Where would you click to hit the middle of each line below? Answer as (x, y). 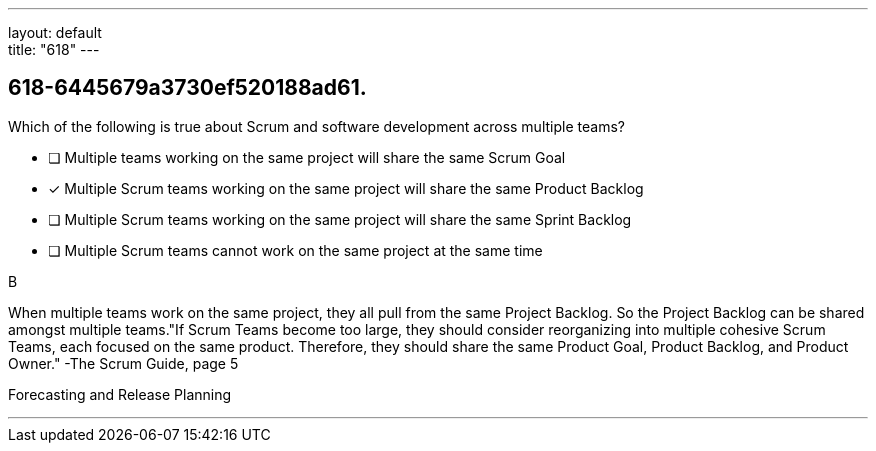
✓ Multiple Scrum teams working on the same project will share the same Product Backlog (346, 188)
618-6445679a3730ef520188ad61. (187, 88)
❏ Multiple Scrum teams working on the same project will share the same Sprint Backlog (340, 219)
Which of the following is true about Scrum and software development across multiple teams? (316, 126)
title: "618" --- (54, 49)
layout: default (55, 32)
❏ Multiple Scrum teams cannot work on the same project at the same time (295, 250)
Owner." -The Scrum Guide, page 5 (123, 363)
